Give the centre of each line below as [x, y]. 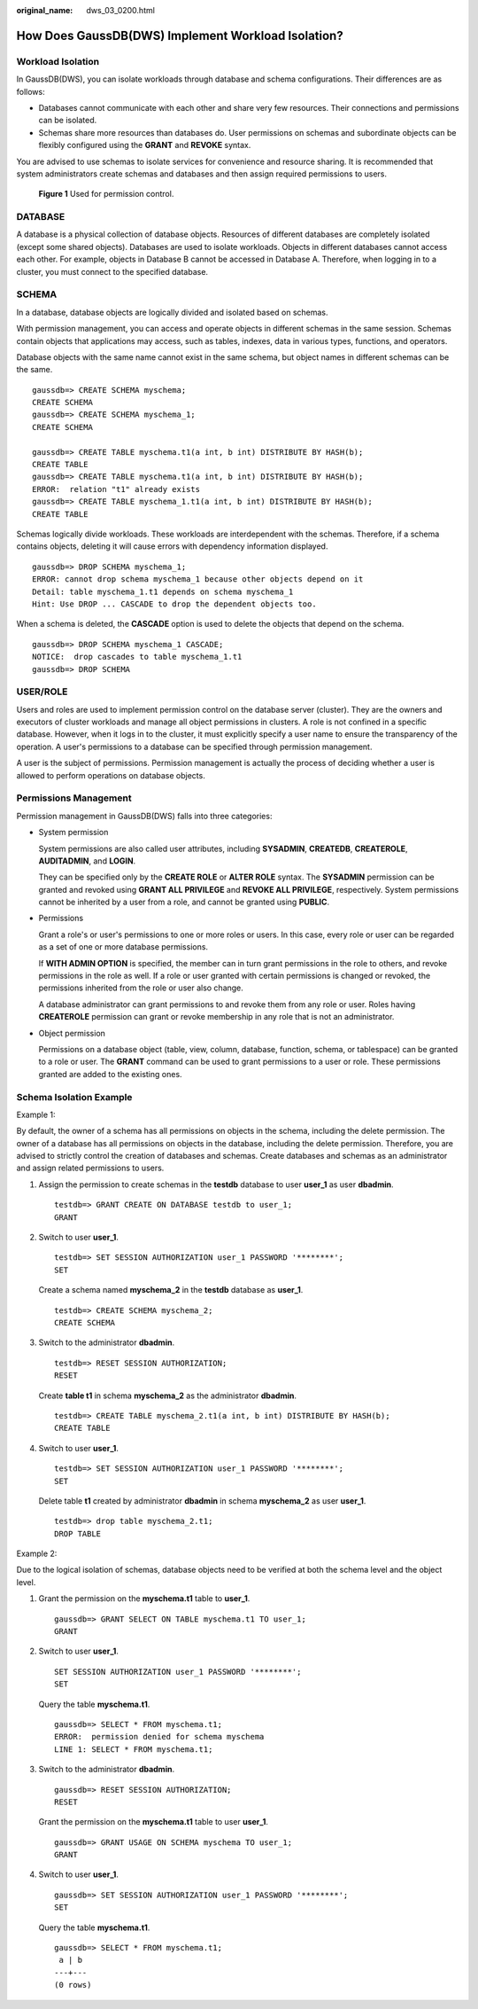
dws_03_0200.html [120, 10]
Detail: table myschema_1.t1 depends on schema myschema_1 [163, 591]
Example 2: [37, 1554]
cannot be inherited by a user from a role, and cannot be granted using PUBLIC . [184, 902]
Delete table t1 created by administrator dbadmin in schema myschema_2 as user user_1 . [202, 1501]
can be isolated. [68, 121]
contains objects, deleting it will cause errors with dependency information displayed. [172, 546]
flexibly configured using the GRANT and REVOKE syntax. [145, 145]
